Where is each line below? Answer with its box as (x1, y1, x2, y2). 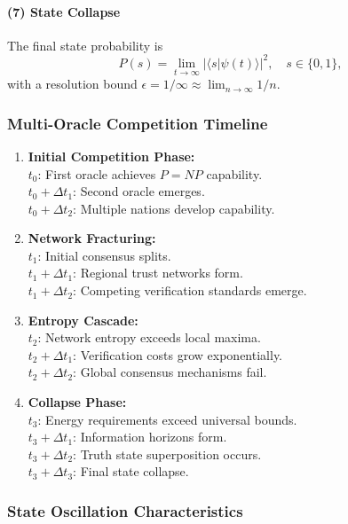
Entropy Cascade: (28, 310, 138, 329)
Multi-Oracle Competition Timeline (7, 112, 268, 134)
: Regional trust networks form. (73, 263, 243, 282)
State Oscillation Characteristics (7, 499, 243, 521)
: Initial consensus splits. (37, 246, 171, 264)
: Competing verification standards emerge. (73, 281, 307, 300)
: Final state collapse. (73, 462, 189, 481)
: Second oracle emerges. (73, 182, 205, 200)
